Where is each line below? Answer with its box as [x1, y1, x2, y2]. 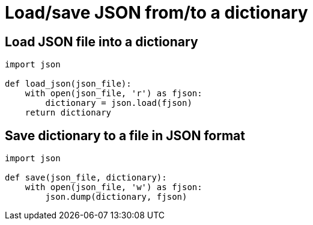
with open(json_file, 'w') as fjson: [25, 182, 202, 193]
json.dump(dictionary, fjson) [45, 192, 187, 202]
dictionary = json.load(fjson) [45, 98, 192, 108]
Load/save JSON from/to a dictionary [5, 2, 308, 23]
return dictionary [25, 108, 112, 118]
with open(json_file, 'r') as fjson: [25, 88, 202, 99]
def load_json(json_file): [5, 79, 132, 89]
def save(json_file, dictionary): [5, 173, 167, 183]
